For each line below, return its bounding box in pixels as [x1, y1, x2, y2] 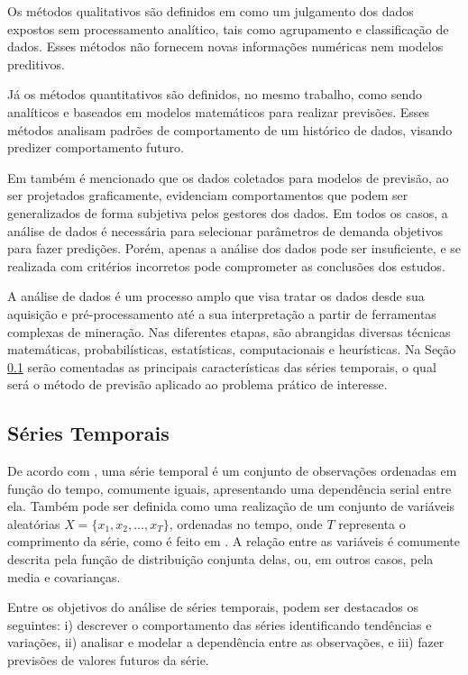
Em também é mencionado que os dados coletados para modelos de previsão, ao [7, 168, 449, 187]
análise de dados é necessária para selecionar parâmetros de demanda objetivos [7, 221, 443, 240]
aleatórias [7, 514, 60, 533]
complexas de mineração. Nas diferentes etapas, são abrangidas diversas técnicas [7, 322, 451, 341]
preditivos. [7, 54, 65, 73]
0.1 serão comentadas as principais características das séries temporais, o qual [7, 357, 436, 376]
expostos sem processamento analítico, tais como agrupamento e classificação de [7, 19, 449, 38]
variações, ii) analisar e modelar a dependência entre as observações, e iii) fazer [7, 633, 445, 652]
